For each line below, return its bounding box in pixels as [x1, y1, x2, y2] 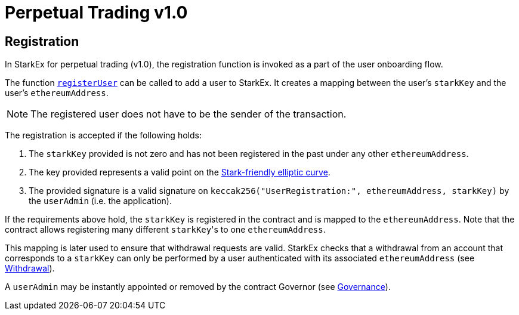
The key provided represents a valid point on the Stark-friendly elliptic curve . [29, 167, 330, 178]
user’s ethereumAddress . [5, 88, 109, 98]
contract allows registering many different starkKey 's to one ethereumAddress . [5, 224, 326, 235]
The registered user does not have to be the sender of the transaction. [30, 108, 347, 121]
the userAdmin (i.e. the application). [29, 196, 172, 206]
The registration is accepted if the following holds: [5, 130, 202, 141]
